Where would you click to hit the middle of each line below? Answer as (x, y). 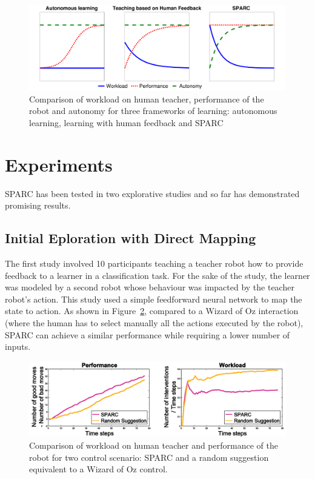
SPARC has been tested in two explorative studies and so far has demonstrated (152, 193)
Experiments (59, 164)
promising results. (38, 205)
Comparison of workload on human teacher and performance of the (154, 445)
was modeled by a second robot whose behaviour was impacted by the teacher (150, 287)
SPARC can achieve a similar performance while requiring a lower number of (148, 334)
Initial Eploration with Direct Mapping (131, 238)
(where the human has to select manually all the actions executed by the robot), (154, 323)
